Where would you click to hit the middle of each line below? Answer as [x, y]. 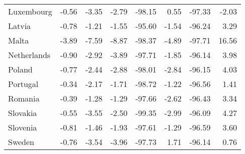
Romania [24, 98]
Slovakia [23, 113]
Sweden [21, 142]
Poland [20, 69]
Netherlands [29, 55]
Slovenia [23, 127]
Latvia [20, 26]
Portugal [23, 84]
